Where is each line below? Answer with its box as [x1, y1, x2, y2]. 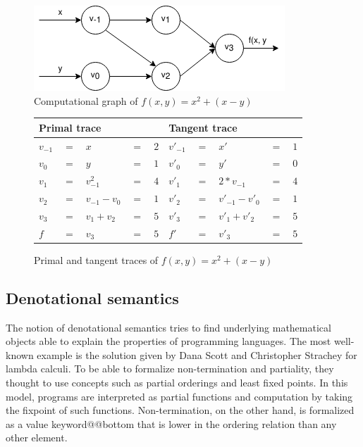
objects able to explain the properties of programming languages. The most [6, 334, 331, 348]
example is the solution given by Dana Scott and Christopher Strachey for [37, 347, 357, 362]
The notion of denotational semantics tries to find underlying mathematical [6, 320, 331, 334]
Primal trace [39, 120, 101, 134]
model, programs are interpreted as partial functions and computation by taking [6, 389, 353, 403]
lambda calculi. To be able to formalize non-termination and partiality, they [6, 361, 334, 376]
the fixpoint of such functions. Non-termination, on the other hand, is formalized [6, 403, 355, 417]
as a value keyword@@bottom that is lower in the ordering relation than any [6, 416, 337, 431]
